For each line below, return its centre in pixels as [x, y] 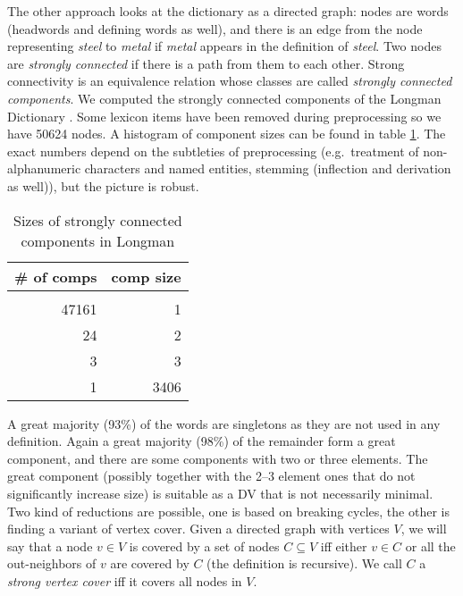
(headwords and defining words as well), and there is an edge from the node [215, 28]
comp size [146, 276]
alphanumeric [44, 168]
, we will [424, 529]
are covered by [150, 563]
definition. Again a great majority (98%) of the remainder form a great [202, 441]
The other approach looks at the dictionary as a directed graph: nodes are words [228, 11]
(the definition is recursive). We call [304, 563]
